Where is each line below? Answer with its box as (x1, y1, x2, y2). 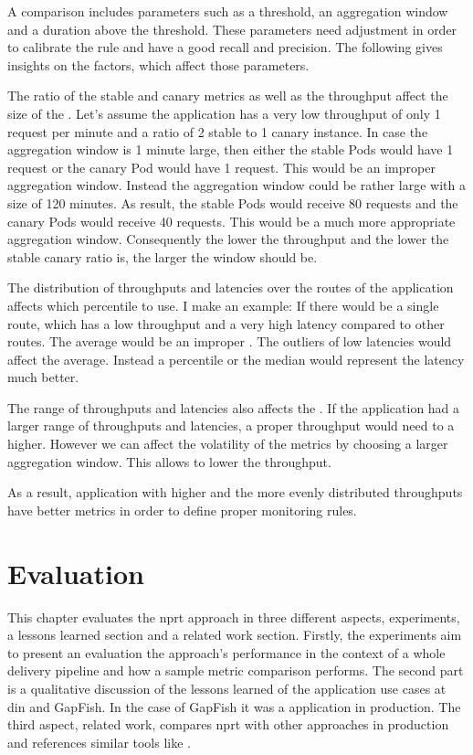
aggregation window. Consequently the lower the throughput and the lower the (7, 229, 449, 249)
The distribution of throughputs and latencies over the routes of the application (7, 278, 454, 297)
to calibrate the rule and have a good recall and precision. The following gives (7, 37, 443, 57)
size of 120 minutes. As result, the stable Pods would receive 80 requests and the (7, 193, 458, 212)
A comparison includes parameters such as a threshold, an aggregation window (7, 2, 448, 20)
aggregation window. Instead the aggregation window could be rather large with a (7, 175, 466, 195)
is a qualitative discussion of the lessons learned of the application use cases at (7, 678, 447, 697)
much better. (7, 367, 79, 387)
